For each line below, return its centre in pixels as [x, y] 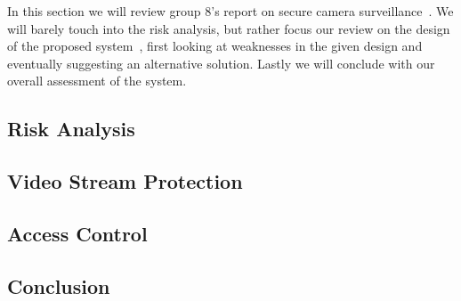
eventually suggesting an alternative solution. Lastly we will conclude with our [221, 63]
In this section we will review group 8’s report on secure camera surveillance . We [230, 11]
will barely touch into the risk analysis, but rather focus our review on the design [229, 28]
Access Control [77, 233]
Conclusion [59, 285]
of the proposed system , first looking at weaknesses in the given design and [215, 46]
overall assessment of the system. [97, 81]
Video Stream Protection [125, 181]
